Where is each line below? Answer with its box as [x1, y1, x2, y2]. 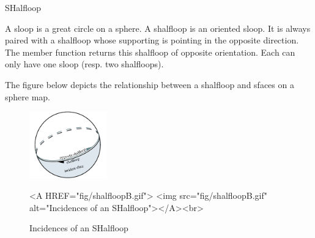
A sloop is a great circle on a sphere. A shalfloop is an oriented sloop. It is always [5, 21, 311, 34]
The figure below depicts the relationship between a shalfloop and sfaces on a [5, 78, 294, 91]
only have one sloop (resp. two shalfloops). [5, 58, 164, 70]
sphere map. [5, 90, 51, 103]
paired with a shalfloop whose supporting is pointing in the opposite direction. [5, 34, 299, 46]
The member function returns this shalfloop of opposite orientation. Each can [5, 45, 295, 58]
